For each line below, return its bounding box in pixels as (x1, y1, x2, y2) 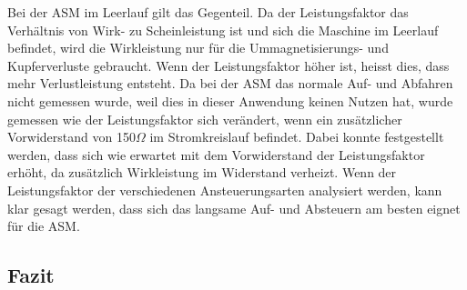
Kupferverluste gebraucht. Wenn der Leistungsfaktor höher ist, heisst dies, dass (7, 55, 450, 75)
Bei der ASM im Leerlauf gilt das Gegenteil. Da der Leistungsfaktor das (7, 3, 409, 21)
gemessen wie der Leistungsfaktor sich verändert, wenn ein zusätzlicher (7, 109, 402, 128)
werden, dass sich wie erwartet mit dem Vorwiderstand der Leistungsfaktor (7, 145, 425, 164)
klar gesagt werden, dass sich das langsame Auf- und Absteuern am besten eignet (7, 198, 461, 217)
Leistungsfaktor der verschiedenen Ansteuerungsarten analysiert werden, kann (7, 180, 442, 199)
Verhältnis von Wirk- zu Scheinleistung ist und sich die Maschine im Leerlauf (7, 20, 439, 39)
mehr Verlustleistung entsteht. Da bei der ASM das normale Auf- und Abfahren (7, 74, 453, 93)
